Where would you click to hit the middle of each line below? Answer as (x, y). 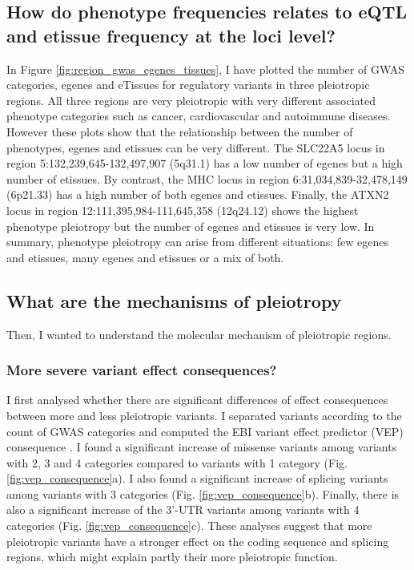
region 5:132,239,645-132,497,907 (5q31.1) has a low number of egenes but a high (205, 163)
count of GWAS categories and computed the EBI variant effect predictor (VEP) (205, 431)
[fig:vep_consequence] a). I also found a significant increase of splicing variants (197, 478)
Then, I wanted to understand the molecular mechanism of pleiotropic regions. (199, 334)
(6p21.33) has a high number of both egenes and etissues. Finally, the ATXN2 (198, 194)
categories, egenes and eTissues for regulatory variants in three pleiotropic (188, 85)
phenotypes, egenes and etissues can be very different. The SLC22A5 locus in (196, 147)
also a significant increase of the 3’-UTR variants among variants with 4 (183, 509)
